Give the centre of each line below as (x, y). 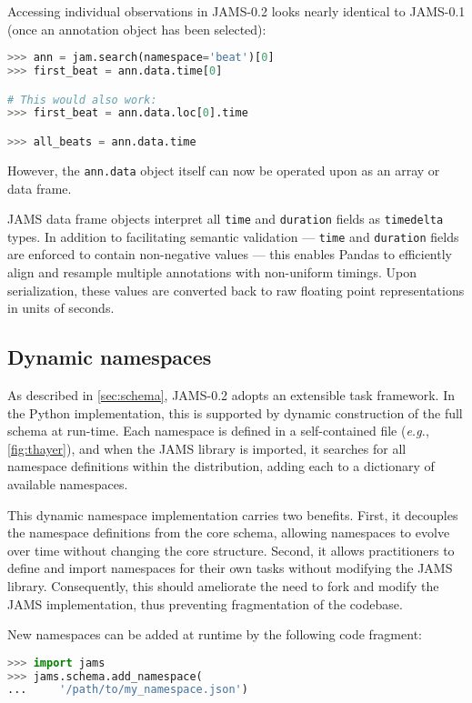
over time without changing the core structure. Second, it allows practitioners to (231, 550)
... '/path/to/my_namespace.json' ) (128, 690)
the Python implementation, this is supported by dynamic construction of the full (235, 412)
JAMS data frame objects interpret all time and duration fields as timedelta (226, 219)
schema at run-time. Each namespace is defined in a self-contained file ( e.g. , (218, 431)
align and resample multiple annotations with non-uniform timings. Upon (212, 272)
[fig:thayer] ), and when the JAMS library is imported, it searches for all (207, 448)
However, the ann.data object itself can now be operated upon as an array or (224, 170)
